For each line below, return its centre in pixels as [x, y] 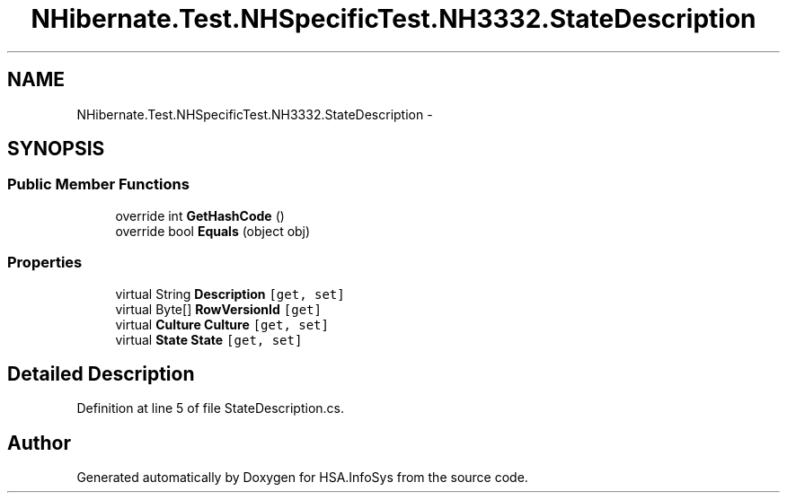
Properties [45, 263]
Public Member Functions [98, 184]
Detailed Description [101, 373]
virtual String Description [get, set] [230, 294]
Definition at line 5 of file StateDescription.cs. [211, 408]
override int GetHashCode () [200, 215]
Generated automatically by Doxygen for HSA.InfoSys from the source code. [302, 478]
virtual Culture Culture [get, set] [222, 324]
